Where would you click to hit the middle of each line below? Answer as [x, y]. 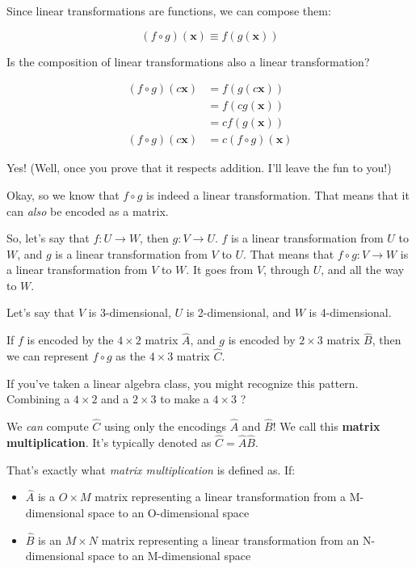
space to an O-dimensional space [168, 512]
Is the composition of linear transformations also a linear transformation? [188, 61]
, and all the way [363, 270]
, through [286, 270]
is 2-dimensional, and [239, 312]
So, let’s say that [48, 238]
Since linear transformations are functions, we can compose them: [169, 11]
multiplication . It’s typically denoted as [109, 442]
